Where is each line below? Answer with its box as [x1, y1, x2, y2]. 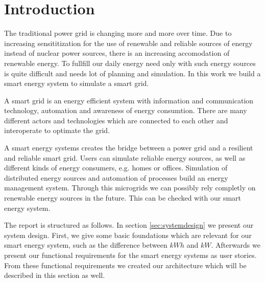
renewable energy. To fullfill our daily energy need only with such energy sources [4, 57, 256, 68]
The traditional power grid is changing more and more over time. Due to [4, 28, 232, 38]
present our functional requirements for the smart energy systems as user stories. [4, 250, 257, 260]
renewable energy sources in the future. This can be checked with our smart [4, 192, 242, 203]
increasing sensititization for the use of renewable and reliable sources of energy [4, 37, 253, 48]
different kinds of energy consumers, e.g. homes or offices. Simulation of [4, 162, 228, 173]
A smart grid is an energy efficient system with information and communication [4, 95, 254, 105]
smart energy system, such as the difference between [4, 240, 167, 250]
